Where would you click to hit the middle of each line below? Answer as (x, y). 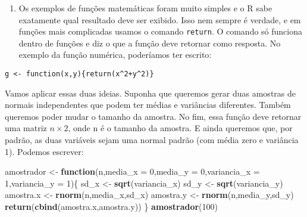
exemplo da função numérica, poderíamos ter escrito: (115, 55)
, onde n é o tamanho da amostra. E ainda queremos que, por (180, 128)
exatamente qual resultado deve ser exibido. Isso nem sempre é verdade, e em (160, 19)
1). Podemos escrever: (44, 151)
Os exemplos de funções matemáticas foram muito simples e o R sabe (145, 8)
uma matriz (26, 128)
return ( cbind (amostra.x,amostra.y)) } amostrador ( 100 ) (111, 207)
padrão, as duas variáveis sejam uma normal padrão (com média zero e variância (152, 140)
